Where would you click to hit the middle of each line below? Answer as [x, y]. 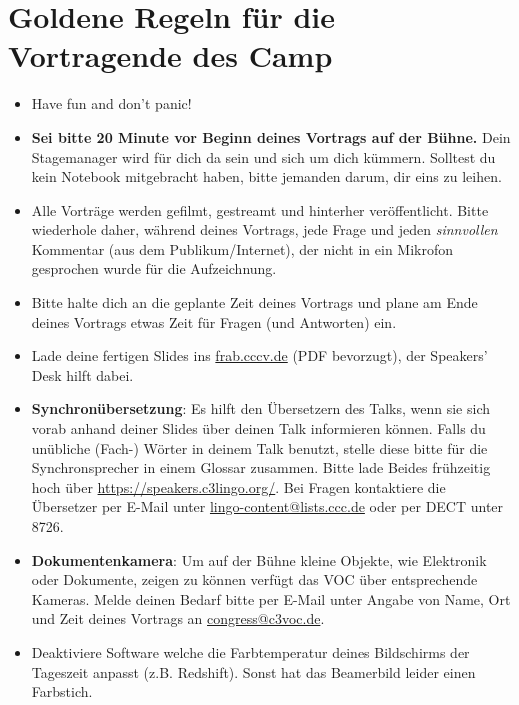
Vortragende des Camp [170, 55]
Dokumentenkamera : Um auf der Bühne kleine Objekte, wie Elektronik [259, 559]
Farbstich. [62, 691]
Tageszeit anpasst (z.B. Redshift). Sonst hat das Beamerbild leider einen [253, 671]
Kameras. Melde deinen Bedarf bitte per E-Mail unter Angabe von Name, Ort [271, 598]
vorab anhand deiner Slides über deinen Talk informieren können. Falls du [258, 428]
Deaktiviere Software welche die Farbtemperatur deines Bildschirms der [250, 651]
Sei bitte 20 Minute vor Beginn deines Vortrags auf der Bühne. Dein [271, 136]
